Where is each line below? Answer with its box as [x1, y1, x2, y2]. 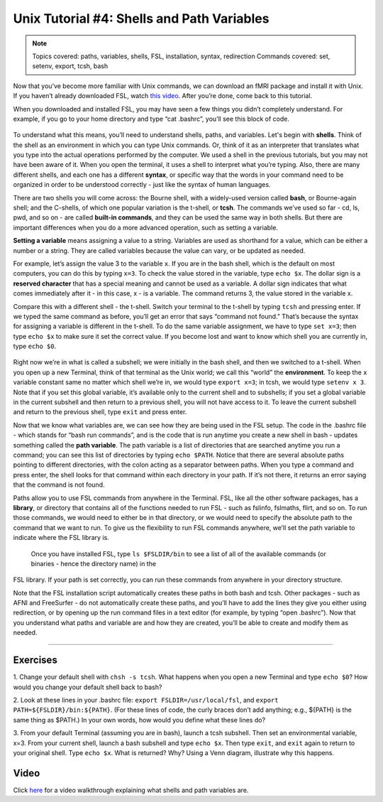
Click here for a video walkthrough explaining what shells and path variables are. [13, 786, 249, 794]
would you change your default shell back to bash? [13, 683, 162, 691]
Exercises [13, 654, 58, 666]
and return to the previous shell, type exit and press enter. [13, 408, 187, 416]
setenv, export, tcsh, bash [32, 62, 109, 70]
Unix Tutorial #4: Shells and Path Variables [13, 11, 270, 26]
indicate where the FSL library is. [13, 533, 109, 542]
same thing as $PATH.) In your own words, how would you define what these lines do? [13, 715, 266, 724]
